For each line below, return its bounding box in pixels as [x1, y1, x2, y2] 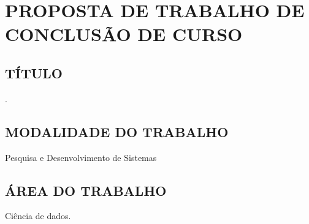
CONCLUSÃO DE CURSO [5, 21, 243, 47]
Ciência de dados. [5, 209, 71, 222]
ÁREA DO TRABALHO [5, 181, 167, 200]
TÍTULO [5, 63, 63, 82]
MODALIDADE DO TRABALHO [5, 122, 229, 141]
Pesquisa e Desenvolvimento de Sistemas [5, 151, 157, 163]
